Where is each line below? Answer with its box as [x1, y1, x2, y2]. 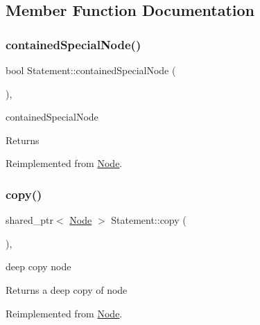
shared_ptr [6, 213, 54, 227]
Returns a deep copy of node [6, 282, 128, 297]
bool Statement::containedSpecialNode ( [6, 63, 176, 77]
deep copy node [6, 259, 71, 274]
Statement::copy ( [111, 213, 187, 227]
